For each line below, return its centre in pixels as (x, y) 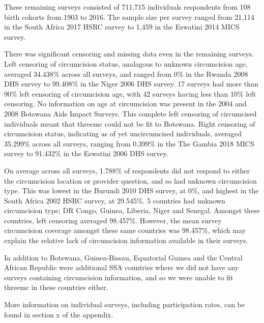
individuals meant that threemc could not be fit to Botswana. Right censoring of (130, 123)
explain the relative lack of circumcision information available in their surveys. (126, 240)
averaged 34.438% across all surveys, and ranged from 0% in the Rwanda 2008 (126, 74)
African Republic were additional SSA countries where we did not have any (122, 267)
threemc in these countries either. (56, 287)
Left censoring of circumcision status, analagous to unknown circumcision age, (126, 63)
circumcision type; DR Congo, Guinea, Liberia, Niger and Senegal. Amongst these (132, 210)
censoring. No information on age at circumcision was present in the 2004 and (125, 104)
